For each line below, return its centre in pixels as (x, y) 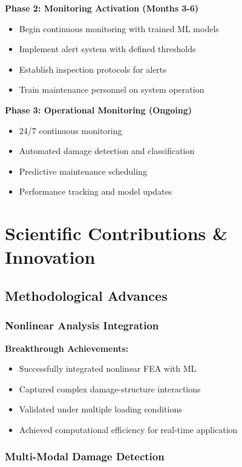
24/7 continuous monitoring (70, 130)
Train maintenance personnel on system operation (112, 89)
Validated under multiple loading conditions (100, 409)
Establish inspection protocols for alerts (93, 69)
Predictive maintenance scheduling (83, 171)
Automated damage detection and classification (107, 151)
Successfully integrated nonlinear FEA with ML (108, 368)
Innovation (50, 257)
